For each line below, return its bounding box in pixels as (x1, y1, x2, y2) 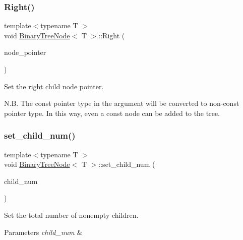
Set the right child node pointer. (4, 81, 104, 91)
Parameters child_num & (4, 226, 83, 237)
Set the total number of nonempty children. (4, 209, 139, 220)
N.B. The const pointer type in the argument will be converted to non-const (4, 98, 239, 108)
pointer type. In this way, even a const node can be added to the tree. (4, 107, 220, 118)
